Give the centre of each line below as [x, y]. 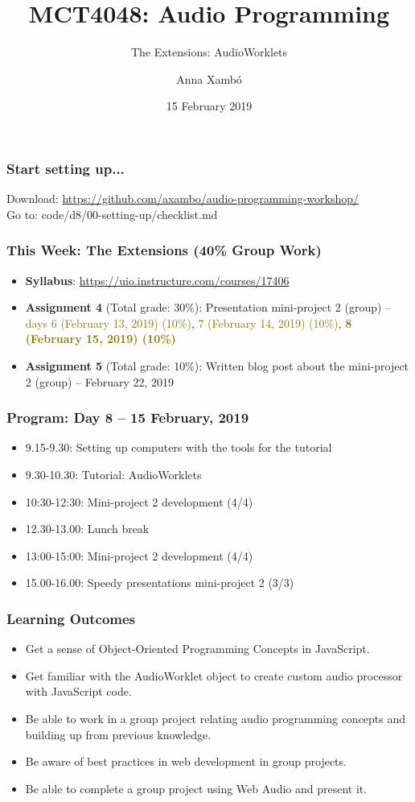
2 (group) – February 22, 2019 [100, 381]
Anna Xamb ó [209, 79]
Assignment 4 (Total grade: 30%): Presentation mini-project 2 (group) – [208, 307]
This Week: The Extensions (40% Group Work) [164, 250]
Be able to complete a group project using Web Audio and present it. [196, 788]
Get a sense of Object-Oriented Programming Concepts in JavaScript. [197, 649]
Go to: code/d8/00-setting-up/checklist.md [112, 214]
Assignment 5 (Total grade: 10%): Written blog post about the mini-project [217, 365]
